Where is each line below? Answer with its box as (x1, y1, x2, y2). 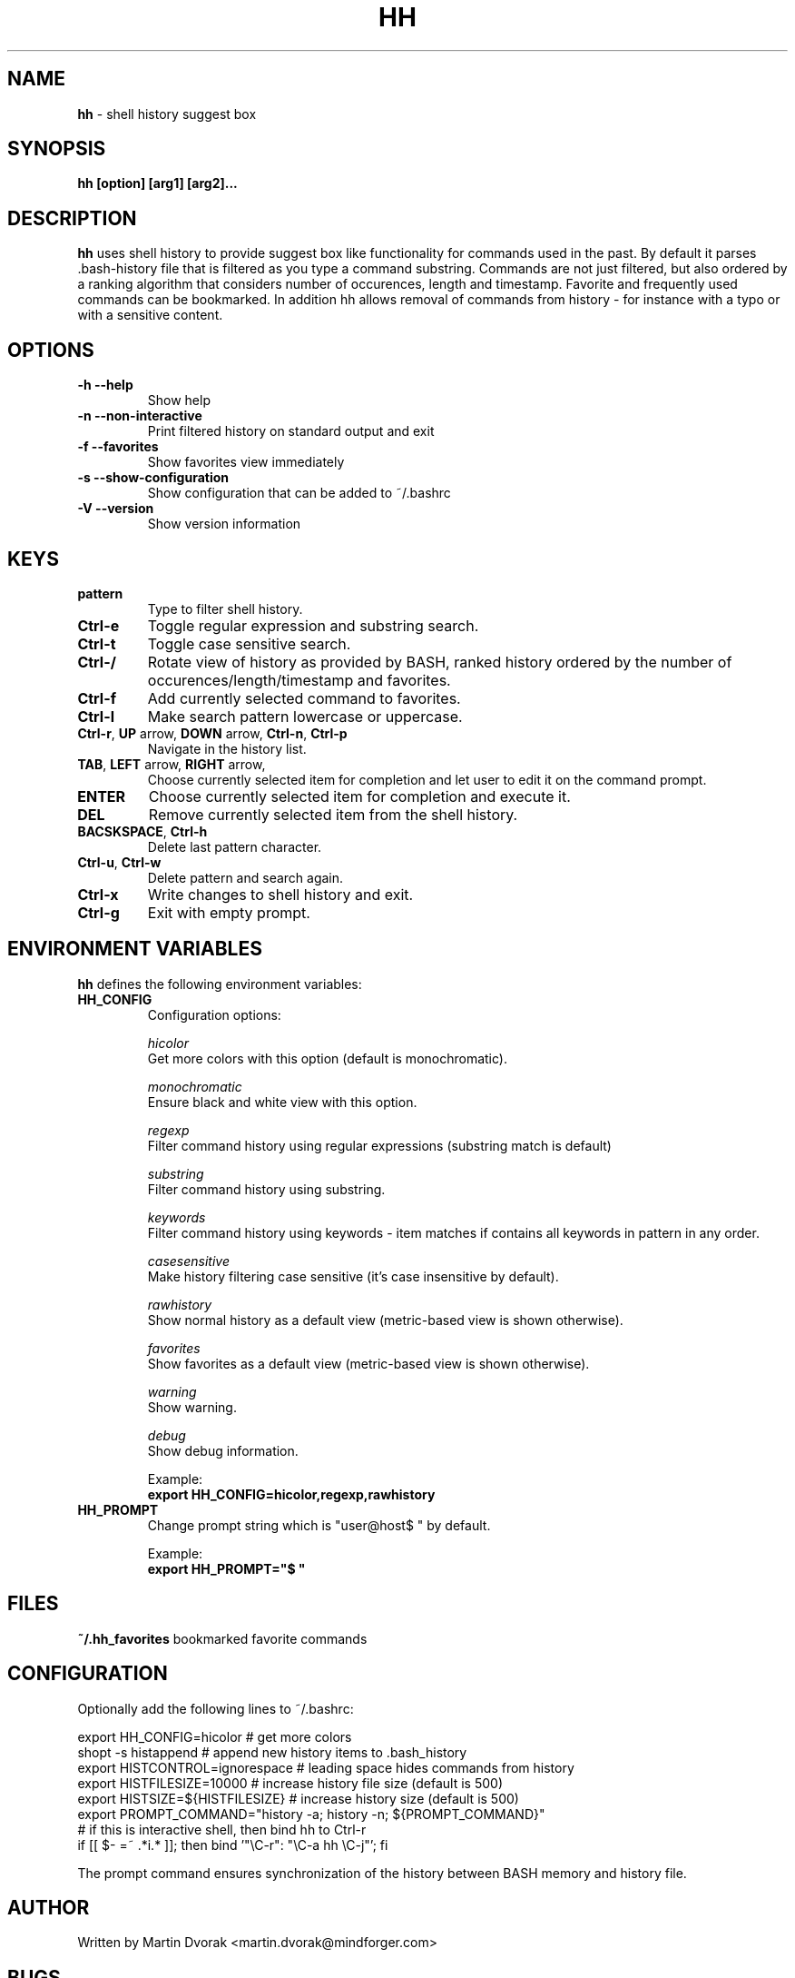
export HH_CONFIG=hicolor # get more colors (77, 1728, 352, 1745)
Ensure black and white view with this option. (147, 1093, 417, 1110)
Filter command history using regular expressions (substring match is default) (147, 1137, 612, 1153)
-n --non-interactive (77, 408, 202, 424)
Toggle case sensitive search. (147, 634, 351, 653)
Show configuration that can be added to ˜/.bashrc (147, 485, 451, 501)
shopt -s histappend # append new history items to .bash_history (77, 1744, 467, 1760)
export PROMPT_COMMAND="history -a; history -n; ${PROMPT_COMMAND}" (77, 1805, 545, 1822)
